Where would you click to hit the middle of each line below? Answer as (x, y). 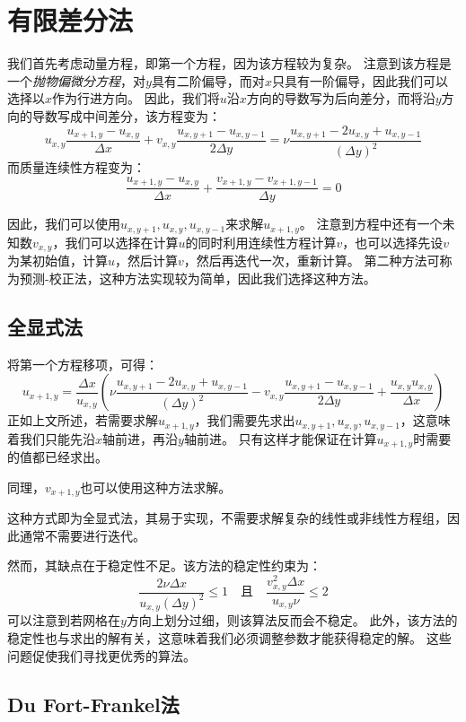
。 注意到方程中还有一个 (371, 224)
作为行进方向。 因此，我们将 (136, 98)
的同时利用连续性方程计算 (261, 242)
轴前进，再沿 (141, 438)
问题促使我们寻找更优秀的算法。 (101, 655)
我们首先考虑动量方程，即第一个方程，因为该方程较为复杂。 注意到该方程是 (229, 63)
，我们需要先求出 (245, 420)
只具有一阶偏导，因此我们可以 (360, 80)
